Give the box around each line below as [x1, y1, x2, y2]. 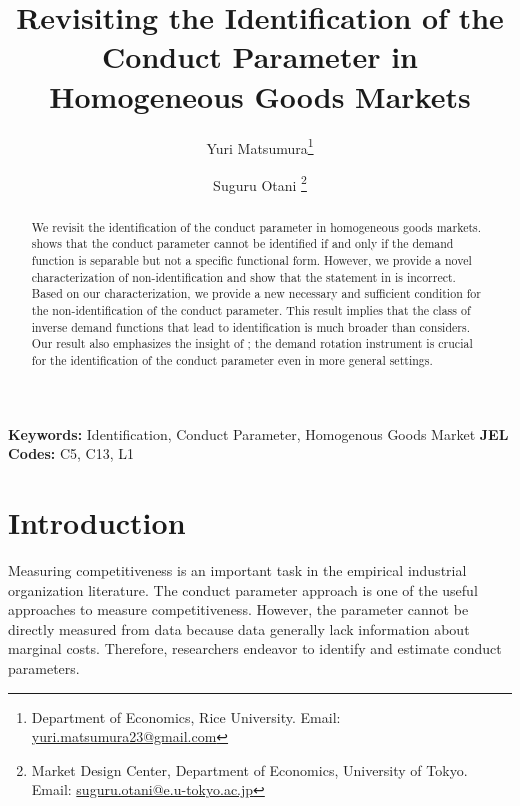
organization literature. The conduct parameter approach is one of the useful [8, 579, 478, 600]
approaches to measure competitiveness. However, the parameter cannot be [8, 599, 469, 620]
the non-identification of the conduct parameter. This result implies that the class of [31, 302, 471, 319]
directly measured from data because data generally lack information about [8, 618, 470, 639]
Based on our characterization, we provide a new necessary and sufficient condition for [31, 285, 481, 302]
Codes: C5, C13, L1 [8, 443, 135, 464]
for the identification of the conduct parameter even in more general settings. [31, 352, 433, 369]
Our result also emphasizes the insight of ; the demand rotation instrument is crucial [31, 335, 473, 352]
